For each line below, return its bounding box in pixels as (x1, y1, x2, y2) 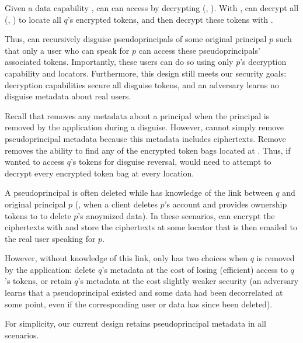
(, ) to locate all (5, 13, 61, 25)
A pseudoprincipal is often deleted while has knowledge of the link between (5, 186, 273, 199)
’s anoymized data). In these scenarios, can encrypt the (78, 209, 275, 221)
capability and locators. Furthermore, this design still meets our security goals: (5, 67, 287, 79)
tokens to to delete (5, 209, 71, 221)
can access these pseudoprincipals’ (138, 44, 260, 56)
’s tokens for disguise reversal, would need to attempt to (70, 155, 271, 168)
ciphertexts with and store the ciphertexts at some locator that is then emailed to (5, 221, 298, 233)
